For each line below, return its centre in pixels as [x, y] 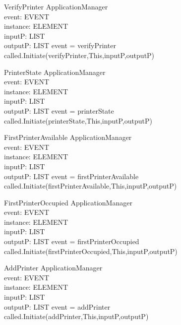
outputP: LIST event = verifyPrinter [60, 45]
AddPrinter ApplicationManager [53, 268]
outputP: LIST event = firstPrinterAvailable [71, 176]
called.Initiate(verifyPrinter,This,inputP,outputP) [79, 55]
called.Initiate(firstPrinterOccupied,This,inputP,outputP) [91, 251]
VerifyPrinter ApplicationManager [56, 6]
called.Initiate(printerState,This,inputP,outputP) [78, 120]
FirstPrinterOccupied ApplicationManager [68, 202]
